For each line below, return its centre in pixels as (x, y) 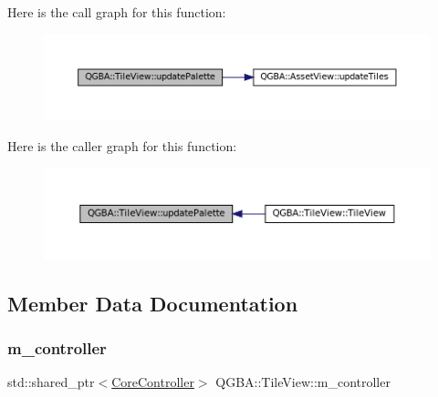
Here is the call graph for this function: (117, 12)
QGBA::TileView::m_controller (303, 382)
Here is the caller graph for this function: (122, 146)
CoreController (153, 382)
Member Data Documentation (153, 303)
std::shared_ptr (51, 382)
